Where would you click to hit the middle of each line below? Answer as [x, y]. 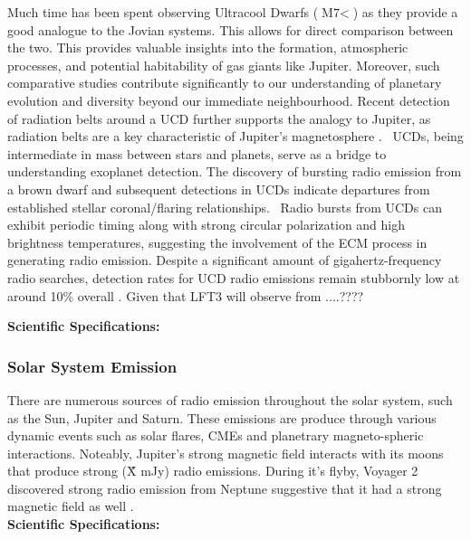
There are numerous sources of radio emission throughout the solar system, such [230, 399]
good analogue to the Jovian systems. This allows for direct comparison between [231, 29]
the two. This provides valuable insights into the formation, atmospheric [208, 47]
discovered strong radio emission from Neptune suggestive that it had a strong [225, 488]
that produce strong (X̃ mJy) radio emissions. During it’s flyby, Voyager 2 [213, 471]
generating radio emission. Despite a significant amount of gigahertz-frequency [225, 260]
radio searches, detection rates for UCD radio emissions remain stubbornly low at [234, 277]
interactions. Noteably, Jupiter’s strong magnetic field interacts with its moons [226, 453]
